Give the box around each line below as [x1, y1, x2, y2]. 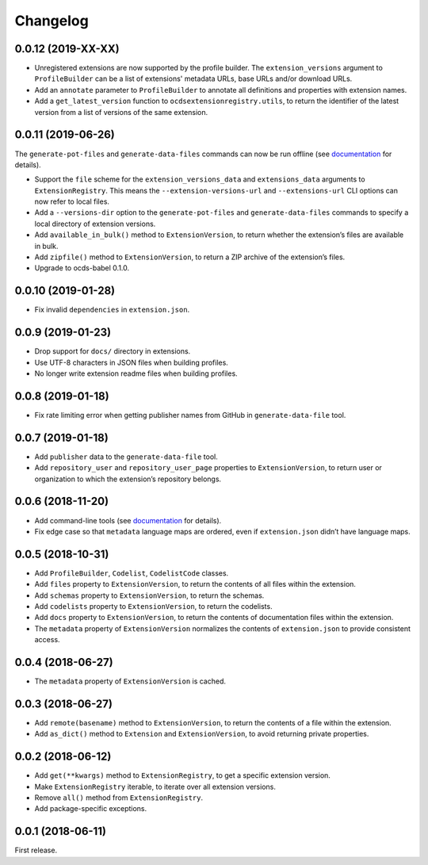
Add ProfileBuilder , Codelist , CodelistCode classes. [34, 568, 229, 578]
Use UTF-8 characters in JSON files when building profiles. [34, 358, 229, 367]
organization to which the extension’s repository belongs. [34, 474, 222, 484]
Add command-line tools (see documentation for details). [34, 515, 222, 525]
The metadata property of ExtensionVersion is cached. [34, 676, 226, 686]
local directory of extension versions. [34, 219, 156, 228]
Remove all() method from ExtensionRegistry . [34, 793, 204, 802]
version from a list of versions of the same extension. [34, 107, 208, 117]
